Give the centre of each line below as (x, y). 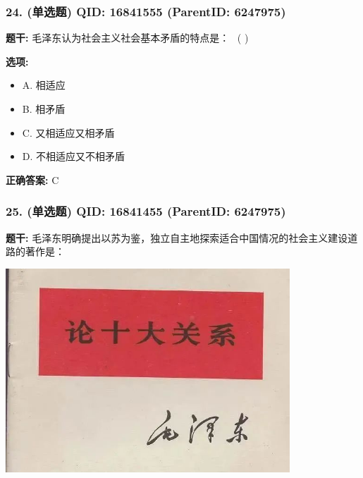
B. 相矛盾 (44, 109)
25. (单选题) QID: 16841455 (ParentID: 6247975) (146, 211)
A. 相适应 (44, 85)
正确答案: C (32, 179)
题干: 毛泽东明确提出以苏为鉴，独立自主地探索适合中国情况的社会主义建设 (177, 237)
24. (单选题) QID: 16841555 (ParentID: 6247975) (146, 11)
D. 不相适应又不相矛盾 (74, 156)
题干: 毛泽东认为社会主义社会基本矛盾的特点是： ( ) (127, 38)
